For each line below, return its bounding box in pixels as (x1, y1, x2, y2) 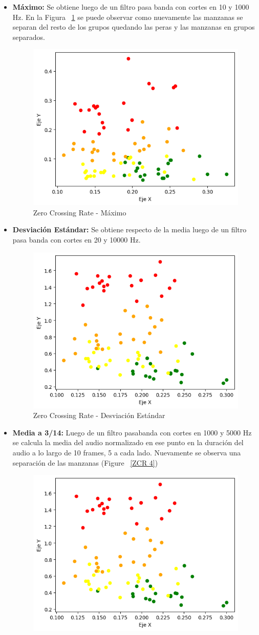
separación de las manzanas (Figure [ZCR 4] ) (12, 457, 158, 468)
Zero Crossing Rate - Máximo (33, 207, 126, 217)
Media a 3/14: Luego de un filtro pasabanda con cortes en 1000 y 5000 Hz (12, 427, 252, 437)
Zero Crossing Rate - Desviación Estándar (33, 410, 165, 421)
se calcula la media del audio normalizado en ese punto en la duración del (12, 437, 244, 448)
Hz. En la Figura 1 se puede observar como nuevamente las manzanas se (12, 11, 243, 22)
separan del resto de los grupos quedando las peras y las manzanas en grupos (12, 21, 255, 32)
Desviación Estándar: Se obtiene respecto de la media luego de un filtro (12, 224, 247, 235)
